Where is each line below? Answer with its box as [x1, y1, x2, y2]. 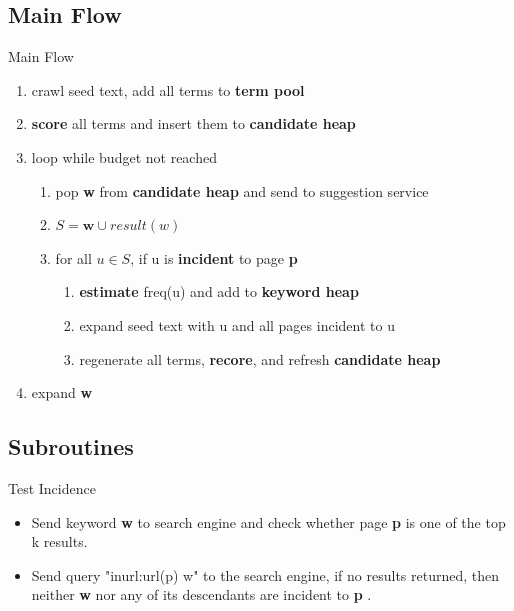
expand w [31, 382, 93, 403]
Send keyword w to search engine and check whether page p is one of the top [31, 511, 506, 532]
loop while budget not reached [31, 146, 217, 167]
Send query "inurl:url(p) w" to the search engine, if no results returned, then [31, 564, 499, 585]
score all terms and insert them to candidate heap [31, 113, 356, 134]
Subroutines [8, 431, 134, 462]
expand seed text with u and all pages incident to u [79, 314, 395, 335]
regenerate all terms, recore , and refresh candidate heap [79, 348, 441, 369]
